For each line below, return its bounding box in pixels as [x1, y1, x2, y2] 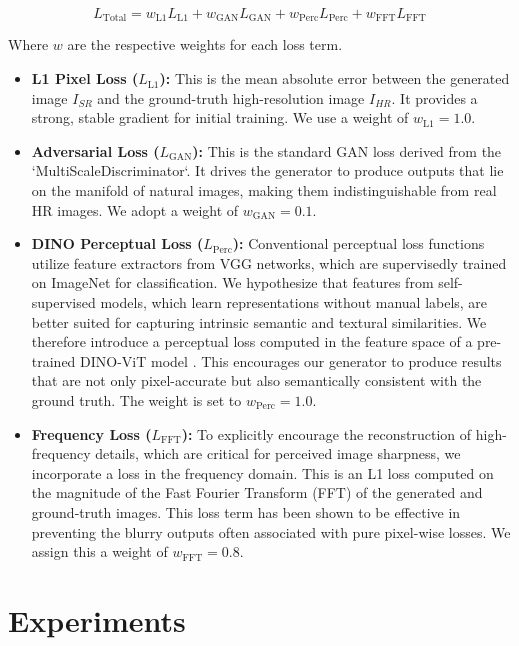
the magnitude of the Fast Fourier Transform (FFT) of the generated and [31, 482, 483, 503]
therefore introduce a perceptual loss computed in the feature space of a [31, 331, 473, 352]
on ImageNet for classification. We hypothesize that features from [31, 272, 434, 293]
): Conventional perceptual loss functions [232, 233, 485, 254]
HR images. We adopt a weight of [31, 199, 239, 220]
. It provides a [391, 87, 478, 108]
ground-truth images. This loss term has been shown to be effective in [31, 501, 461, 522]
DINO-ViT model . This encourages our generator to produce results [80, 350, 502, 371]
